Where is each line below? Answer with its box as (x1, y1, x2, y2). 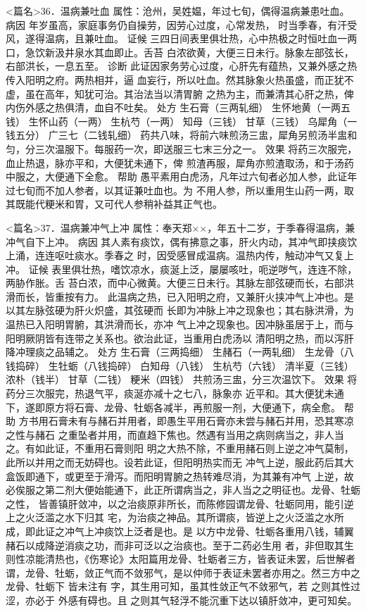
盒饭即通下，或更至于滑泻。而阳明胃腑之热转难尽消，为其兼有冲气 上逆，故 (6, 468, 354, 483)
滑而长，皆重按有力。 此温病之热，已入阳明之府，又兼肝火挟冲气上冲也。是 (6, 289, 354, 304)
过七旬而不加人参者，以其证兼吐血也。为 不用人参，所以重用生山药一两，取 (6, 182, 354, 197)
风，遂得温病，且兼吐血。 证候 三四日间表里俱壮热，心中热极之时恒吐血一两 (6, 31, 358, 46)
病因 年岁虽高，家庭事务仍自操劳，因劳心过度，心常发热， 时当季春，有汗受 (6, 17, 358, 32)
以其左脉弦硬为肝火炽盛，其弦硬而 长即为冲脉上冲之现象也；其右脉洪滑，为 (6, 303, 354, 318)
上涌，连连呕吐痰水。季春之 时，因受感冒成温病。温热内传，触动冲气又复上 (6, 248, 354, 263)
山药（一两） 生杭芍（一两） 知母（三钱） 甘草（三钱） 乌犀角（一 (48, 113, 358, 128)
